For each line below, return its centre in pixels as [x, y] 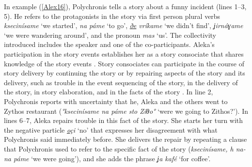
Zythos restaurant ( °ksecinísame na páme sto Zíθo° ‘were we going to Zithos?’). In [126, 111]
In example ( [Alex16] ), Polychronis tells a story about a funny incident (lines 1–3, [125, 6]
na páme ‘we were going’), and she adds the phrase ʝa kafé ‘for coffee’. [107, 158]
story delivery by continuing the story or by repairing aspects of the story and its [125, 73]
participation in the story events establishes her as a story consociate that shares [124, 53]
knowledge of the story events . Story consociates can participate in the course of [124, 63]
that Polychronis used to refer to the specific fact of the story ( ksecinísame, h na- [125, 148]
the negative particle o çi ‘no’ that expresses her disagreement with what [111, 129]
